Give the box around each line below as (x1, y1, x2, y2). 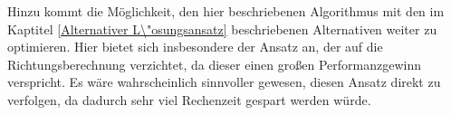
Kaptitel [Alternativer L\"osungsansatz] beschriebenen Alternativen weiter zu (7, 19, 437, 38)
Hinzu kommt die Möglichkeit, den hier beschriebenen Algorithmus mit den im (7, 2, 445, 20)
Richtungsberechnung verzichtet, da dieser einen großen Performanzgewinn (7, 54, 421, 73)
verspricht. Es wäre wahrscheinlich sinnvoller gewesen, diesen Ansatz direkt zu (7, 72, 441, 91)
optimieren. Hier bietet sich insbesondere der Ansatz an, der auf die (7, 37, 383, 56)
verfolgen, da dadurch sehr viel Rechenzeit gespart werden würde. (7, 90, 371, 109)
